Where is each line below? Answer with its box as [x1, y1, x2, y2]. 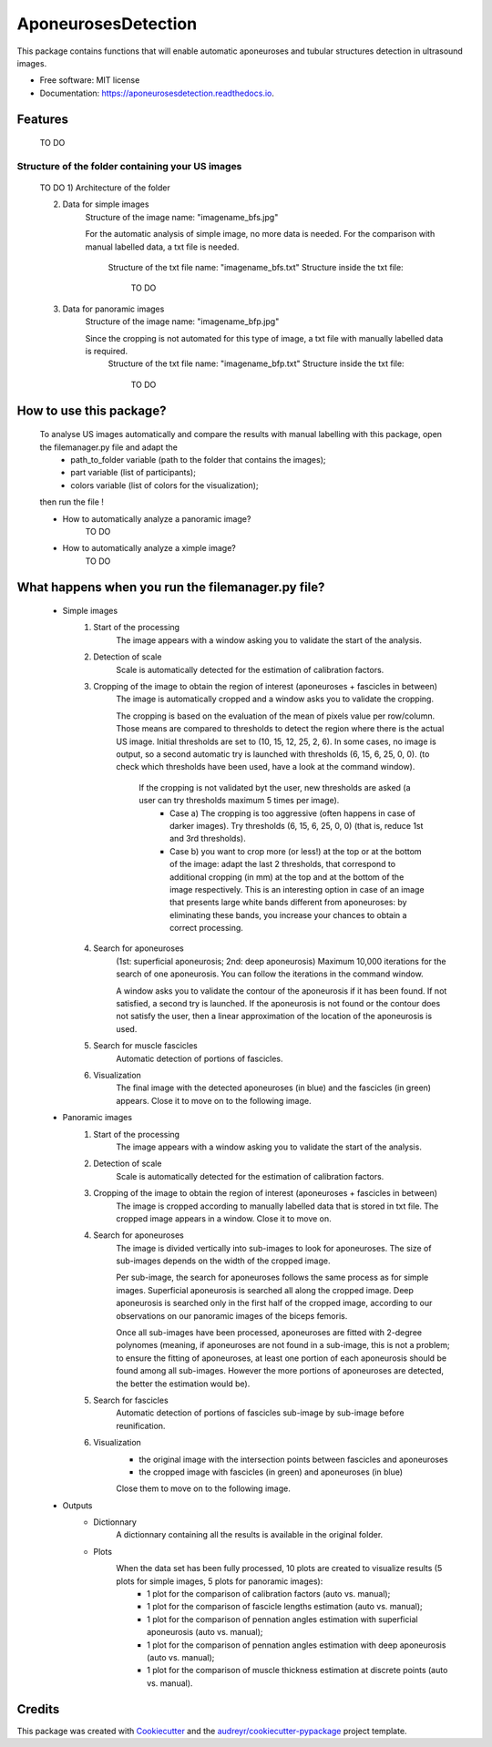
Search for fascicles [93, 1395, 169, 1405]
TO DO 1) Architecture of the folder [39, 182, 170, 193]
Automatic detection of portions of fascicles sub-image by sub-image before [116, 1407, 405, 1418]
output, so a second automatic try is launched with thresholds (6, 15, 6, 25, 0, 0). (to [116, 749, 430, 760]
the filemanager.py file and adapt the [39, 442, 178, 453]
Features [16, 111, 68, 127]
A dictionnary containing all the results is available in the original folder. [116, 1529, 384, 1540]
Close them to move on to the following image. [116, 1483, 291, 1494]
